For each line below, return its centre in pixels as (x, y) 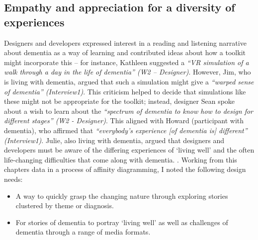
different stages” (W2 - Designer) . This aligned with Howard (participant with (124, 120)
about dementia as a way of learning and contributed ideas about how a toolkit (125, 52)
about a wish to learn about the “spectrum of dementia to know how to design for (129, 111)
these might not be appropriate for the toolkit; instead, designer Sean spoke (120, 101)
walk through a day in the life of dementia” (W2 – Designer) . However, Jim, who (128, 72)
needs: (13, 179)
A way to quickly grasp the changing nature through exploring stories (122, 196)
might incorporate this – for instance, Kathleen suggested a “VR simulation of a (127, 62)
